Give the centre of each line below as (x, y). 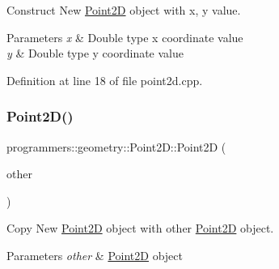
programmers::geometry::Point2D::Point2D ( (116, 146)
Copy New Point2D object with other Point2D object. (140, 228)
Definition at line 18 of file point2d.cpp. (105, 80)
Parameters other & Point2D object (95, 255)
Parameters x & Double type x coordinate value (125, 37)
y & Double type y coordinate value (95, 53)
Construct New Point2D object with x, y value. (124, 10)
